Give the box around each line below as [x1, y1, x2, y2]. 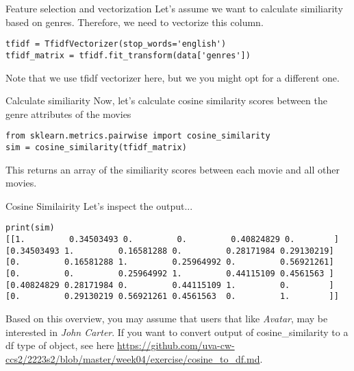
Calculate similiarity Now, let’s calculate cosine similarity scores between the [5, 93, 327, 108]
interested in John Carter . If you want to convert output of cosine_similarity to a [5, 324, 349, 339]
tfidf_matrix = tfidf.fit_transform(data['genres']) [5, 50, 251, 60]
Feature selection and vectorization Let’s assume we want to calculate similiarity [5, 1, 343, 15]
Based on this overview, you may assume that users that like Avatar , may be [5, 311, 328, 325]
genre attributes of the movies [5, 106, 131, 121]
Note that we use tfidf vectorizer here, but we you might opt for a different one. [5, 70, 340, 84]
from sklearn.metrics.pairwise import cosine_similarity [5, 131, 270, 141]
